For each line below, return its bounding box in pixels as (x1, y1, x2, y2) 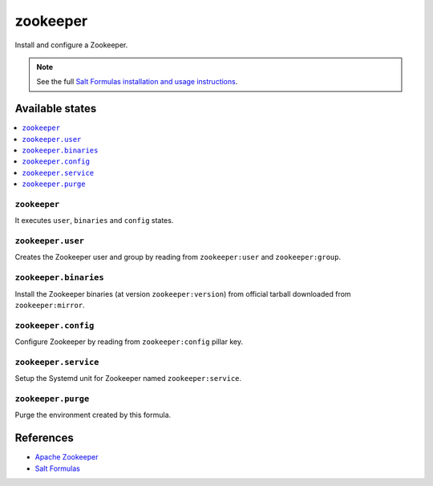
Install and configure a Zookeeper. (14, 40, 128, 50)
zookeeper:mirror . (14, 301, 85, 310)
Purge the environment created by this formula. (14, 410, 172, 420)
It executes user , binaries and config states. (14, 216, 174, 225)
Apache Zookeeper (34, 452, 99, 462)
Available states (14, 102, 97, 115)
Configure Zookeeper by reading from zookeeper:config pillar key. (14, 337, 244, 346)
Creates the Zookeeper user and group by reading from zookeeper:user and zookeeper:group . (14, 253, 342, 262)
